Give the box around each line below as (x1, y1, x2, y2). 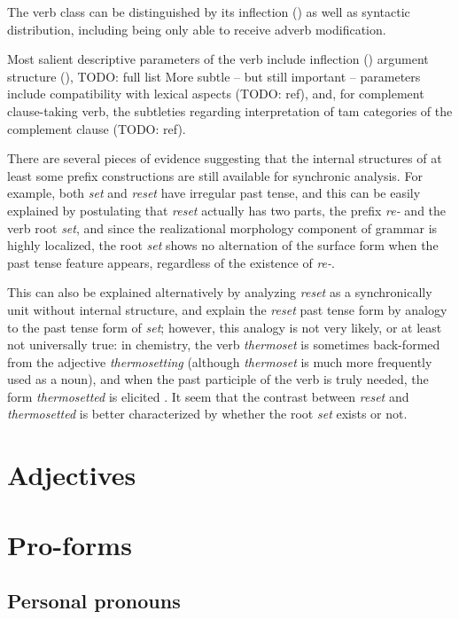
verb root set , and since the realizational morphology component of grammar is (7, 218, 438, 237)
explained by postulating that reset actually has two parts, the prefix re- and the (7, 200, 447, 219)
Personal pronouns (7, 587, 181, 615)
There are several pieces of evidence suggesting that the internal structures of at (7, 149, 442, 168)
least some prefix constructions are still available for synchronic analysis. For (7, 166, 423, 184)
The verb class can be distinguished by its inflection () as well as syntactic (7, 3, 410, 20)
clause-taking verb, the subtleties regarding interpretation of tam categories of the (7, 101, 453, 120)
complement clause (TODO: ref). (7, 119, 186, 137)
